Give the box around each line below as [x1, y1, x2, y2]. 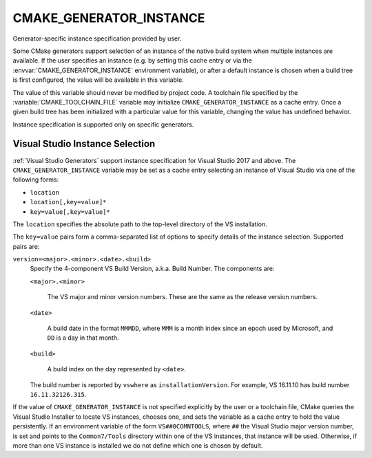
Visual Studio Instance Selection [12, 138, 156, 150]
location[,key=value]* [30, 198, 107, 206]
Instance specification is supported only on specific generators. [12, 120, 194, 129]
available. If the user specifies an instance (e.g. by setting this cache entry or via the [12, 56, 253, 65]
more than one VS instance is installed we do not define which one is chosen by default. [12, 441, 263, 450]
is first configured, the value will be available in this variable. [12, 76, 184, 84]
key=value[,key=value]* [30, 208, 110, 216]
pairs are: [12, 242, 40, 250]
